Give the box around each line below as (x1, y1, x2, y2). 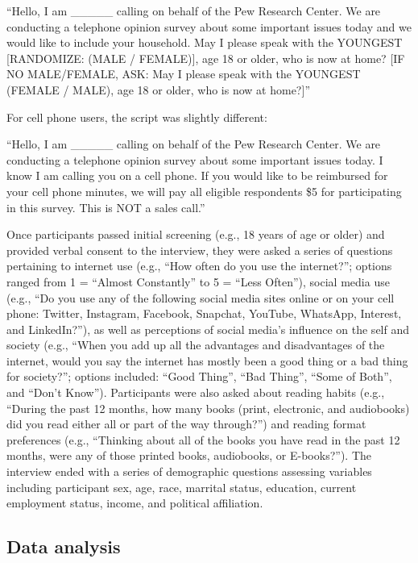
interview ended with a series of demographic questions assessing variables (6, 463, 372, 480)
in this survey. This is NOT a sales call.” (6, 198, 205, 215)
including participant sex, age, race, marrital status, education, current (6, 478, 357, 495)
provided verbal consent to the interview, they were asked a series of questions (6, 241, 393, 258)
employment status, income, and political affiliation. (6, 494, 263, 511)
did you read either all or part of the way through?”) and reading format (6, 415, 366, 432)
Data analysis (6, 534, 121, 559)
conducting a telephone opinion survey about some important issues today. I (6, 151, 383, 168)
